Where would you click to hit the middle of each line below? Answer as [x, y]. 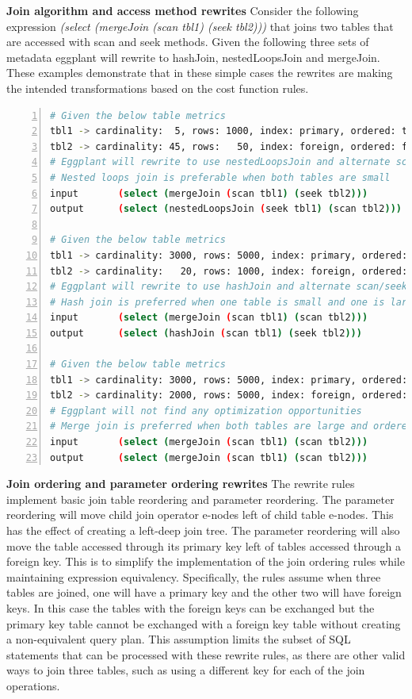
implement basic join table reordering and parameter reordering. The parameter [200, 499]
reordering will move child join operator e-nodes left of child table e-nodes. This [200, 515]
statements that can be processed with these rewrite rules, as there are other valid [206, 654]
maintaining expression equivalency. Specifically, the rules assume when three [194, 576]
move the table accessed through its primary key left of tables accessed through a [204, 545]
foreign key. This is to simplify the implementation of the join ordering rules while [206, 561]
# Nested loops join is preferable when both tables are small [220, 177]
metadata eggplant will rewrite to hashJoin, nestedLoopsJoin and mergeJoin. [193, 57]
